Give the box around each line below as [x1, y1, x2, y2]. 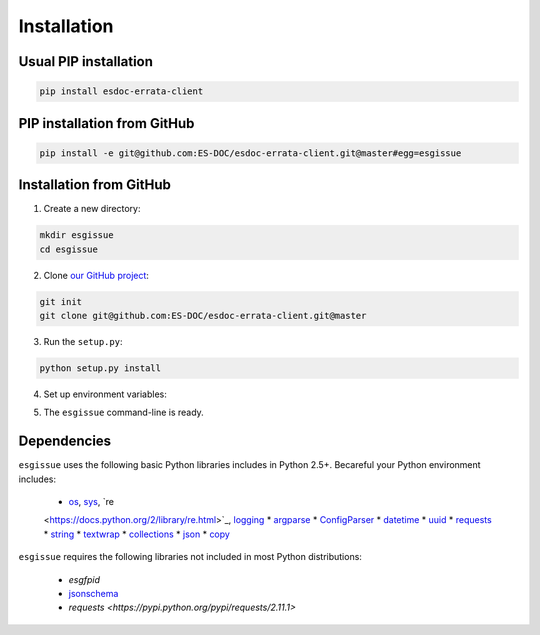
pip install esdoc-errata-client [39, 86, 204, 97]
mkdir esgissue [39, 230, 114, 241]
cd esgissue [39, 243, 99, 255]
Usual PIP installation [18, 53, 154, 70]
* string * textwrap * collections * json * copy [43, 528, 230, 540]
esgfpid [68, 573, 100, 585]
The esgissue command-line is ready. [43, 406, 204, 419]
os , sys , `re [68, 496, 115, 508]
